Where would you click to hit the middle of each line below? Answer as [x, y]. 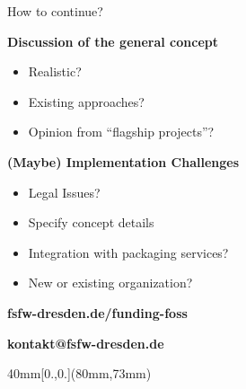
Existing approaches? [86, 101]
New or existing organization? [110, 283]
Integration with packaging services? [128, 252]
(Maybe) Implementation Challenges [123, 161]
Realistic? [55, 71]
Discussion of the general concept [113, 41]
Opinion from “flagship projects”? [121, 132]
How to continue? [55, 11]
